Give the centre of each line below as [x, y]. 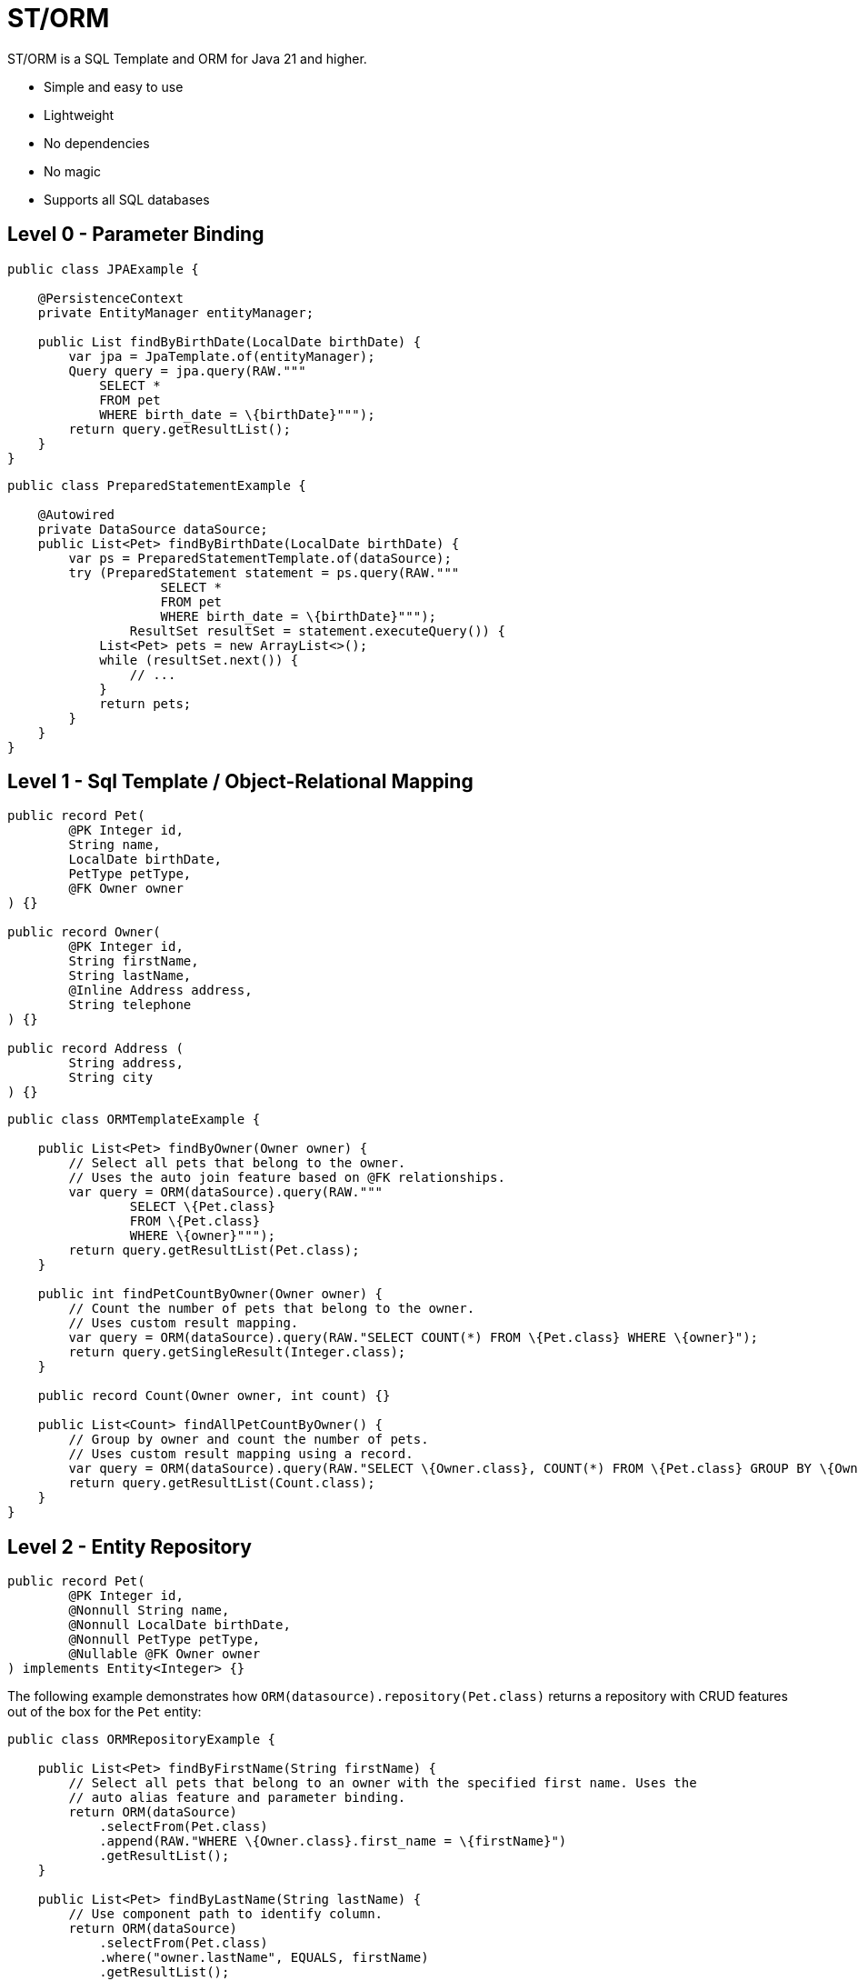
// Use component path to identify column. [226, 1914]
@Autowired [76, 514]
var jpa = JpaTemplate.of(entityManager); [222, 356]
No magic [72, 171]
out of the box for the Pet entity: [105, 1712]
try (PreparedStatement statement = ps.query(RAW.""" [264, 572]
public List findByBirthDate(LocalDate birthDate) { [229, 341]
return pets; [145, 703]
